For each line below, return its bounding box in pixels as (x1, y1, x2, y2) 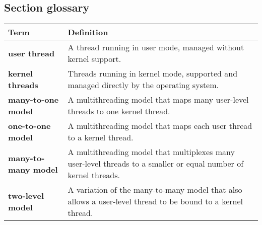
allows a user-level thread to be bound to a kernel (68, 195, 243, 207)
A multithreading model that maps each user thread (68, 120, 252, 132)
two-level (8, 189, 44, 201)
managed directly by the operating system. (68, 79, 219, 91)
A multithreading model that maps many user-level (68, 94, 249, 106)
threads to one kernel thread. (68, 105, 170, 117)
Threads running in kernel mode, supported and (68, 67, 238, 80)
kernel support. (68, 53, 121, 65)
